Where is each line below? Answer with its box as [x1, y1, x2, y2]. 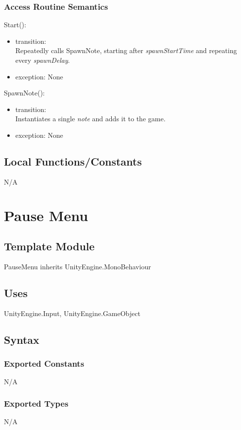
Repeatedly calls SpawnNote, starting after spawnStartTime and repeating [15, 45, 237, 56]
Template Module [4, 239, 95, 254]
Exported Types [4, 397, 69, 409]
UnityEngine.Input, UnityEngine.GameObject [4, 308, 140, 318]
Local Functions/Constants [4, 153, 142, 168]
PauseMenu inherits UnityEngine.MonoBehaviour [4, 261, 151, 271]
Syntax [4, 332, 39, 347]
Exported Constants [4, 357, 85, 370]
